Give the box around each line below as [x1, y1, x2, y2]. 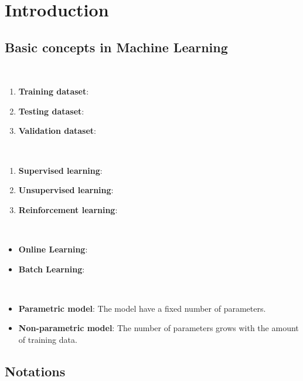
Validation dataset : [18, 124, 96, 137]
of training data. [18, 333, 77, 345]
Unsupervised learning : [18, 184, 114, 196]
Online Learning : [18, 242, 88, 255]
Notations [5, 362, 66, 380]
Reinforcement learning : [18, 203, 118, 215]
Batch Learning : [18, 262, 85, 275]
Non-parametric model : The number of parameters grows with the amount [18, 322, 299, 334]
